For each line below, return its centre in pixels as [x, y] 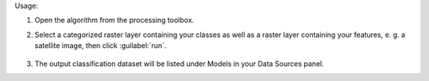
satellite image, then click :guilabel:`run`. [100, 46]
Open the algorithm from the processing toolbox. [114, 20]
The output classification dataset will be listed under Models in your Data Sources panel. [180, 64]
